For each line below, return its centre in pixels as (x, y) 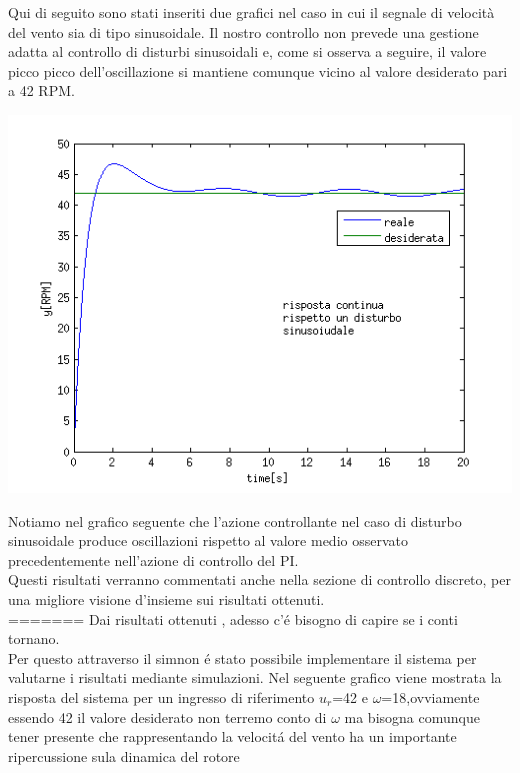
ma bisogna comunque (412, 716)
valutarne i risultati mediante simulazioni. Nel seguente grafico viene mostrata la (255, 677)
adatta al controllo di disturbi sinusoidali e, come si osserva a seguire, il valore (247, 51)
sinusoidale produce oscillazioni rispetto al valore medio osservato (208, 540)
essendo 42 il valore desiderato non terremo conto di (167, 716)
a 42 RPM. (41, 90)
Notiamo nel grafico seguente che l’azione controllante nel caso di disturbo (235, 520)
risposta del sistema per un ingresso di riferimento (161, 696)
